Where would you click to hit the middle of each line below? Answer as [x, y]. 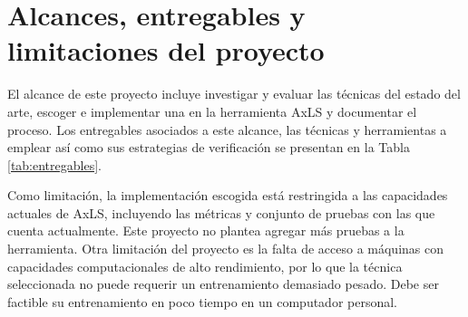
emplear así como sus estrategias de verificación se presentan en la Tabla [209, 147]
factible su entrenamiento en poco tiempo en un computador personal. [203, 301]
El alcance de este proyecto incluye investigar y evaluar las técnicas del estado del [234, 94]
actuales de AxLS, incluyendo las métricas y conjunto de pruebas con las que [221, 212]
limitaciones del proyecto [166, 50]
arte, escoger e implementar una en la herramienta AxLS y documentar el [212, 111]
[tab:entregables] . [54, 164]
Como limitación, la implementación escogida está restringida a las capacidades [228, 195]
